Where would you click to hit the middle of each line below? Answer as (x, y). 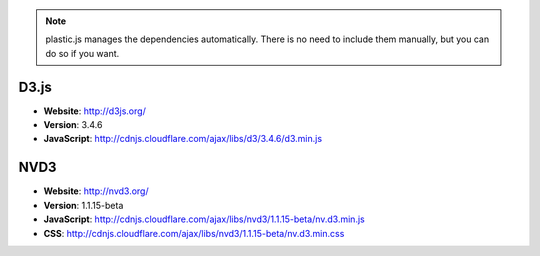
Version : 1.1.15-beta (83, 205)
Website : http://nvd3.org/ (96, 191)
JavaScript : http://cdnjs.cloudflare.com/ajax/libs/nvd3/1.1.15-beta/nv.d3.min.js (204, 219)
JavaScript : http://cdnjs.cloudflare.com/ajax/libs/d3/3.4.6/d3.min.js (183, 139)
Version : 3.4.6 (73, 125)
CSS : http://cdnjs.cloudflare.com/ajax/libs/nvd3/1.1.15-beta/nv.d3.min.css (194, 233)
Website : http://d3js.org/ (95, 111)
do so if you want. (82, 53)
